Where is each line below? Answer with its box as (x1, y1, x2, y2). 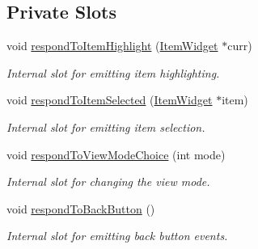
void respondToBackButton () (6, 200, 155, 217)
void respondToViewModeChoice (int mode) (6, 146, 226, 162)
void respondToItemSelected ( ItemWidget (6, 91, 213, 108)
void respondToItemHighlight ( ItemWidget (6, 37, 218, 54)
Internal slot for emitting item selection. (6, 118, 205, 135)
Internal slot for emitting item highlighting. (6, 64, 220, 81)
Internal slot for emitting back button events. (6, 227, 228, 244)
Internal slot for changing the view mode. (6, 173, 210, 190)
